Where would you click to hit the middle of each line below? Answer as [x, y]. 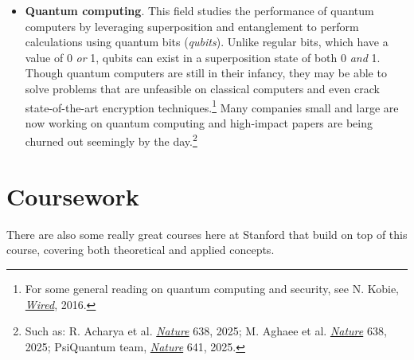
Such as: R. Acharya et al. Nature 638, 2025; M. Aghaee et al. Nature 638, [206, 331]
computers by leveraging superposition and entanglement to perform [192, 26]
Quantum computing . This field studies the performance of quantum [199, 10]
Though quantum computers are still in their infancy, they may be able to [206, 73]
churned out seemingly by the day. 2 [111, 140]
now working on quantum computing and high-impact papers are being [199, 122]
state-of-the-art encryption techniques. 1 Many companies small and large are [212, 106]
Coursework [73, 196]
